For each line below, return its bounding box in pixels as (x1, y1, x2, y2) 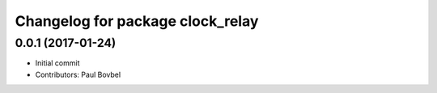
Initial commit (35, 58, 80, 68)
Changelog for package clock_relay (15, 12, 259, 30)
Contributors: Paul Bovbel (35, 70, 121, 79)
